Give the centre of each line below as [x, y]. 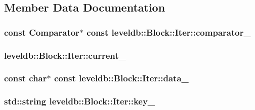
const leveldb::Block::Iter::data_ [121, 78]
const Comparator [42, 32]
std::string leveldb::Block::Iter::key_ [80, 101]
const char [26, 78]
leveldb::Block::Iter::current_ [65, 55]
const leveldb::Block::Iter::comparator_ [169, 32]
